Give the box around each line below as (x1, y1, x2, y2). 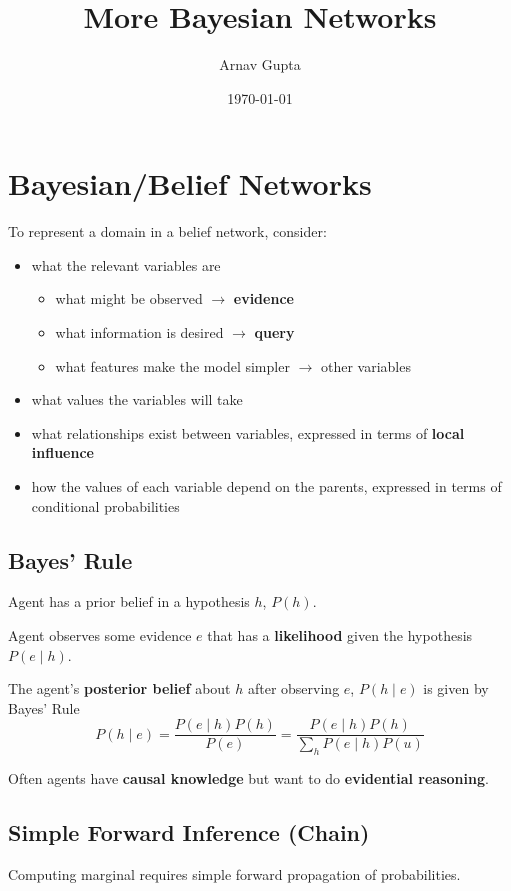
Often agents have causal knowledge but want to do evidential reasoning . (8, 768, 489, 789)
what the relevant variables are (31, 254, 221, 275)
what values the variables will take (31, 389, 243, 410)
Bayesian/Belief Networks (8, 163, 372, 204)
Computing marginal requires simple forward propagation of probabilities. (8, 864, 461, 885)
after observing (247, 678, 340, 699)
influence (31, 442, 94, 463)
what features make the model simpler (55, 355, 290, 376)
